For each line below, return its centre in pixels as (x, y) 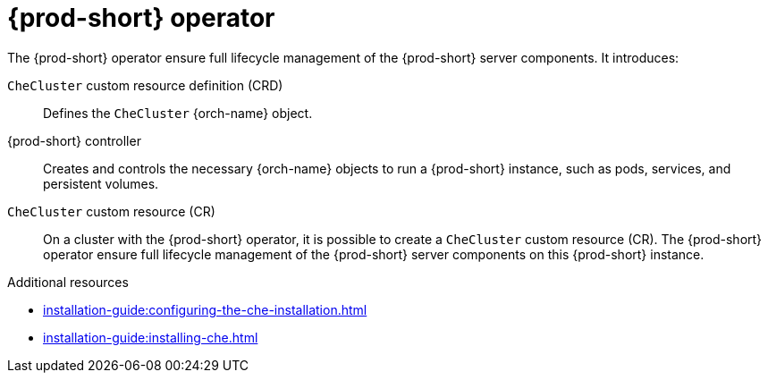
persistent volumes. (101, 183)
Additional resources (68, 282)
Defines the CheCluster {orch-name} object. (178, 113)
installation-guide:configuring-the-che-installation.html (205, 309)
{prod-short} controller (74, 140)
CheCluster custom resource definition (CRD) (145, 85)
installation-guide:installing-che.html (151, 337)
